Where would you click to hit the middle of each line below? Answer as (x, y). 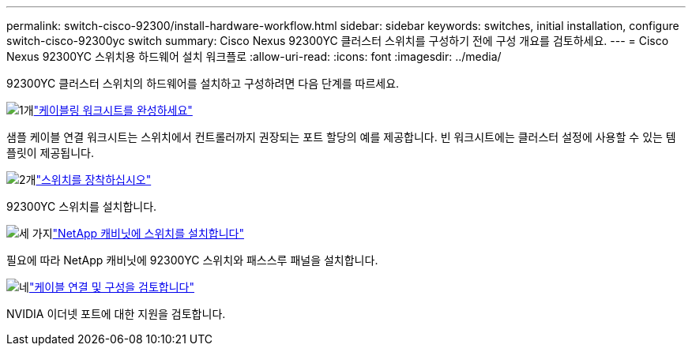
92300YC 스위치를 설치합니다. (82, 206)
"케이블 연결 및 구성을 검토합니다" (112, 287)
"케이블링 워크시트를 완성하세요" (113, 110)
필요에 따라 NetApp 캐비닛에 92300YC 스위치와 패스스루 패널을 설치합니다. (192, 260)
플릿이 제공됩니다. (51, 153)
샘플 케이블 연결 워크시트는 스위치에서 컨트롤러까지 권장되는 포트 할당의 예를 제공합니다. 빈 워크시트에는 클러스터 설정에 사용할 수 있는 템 (341, 137)
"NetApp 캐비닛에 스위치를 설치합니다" (148, 233)
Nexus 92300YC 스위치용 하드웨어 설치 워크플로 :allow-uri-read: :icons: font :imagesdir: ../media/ (254, 56)
